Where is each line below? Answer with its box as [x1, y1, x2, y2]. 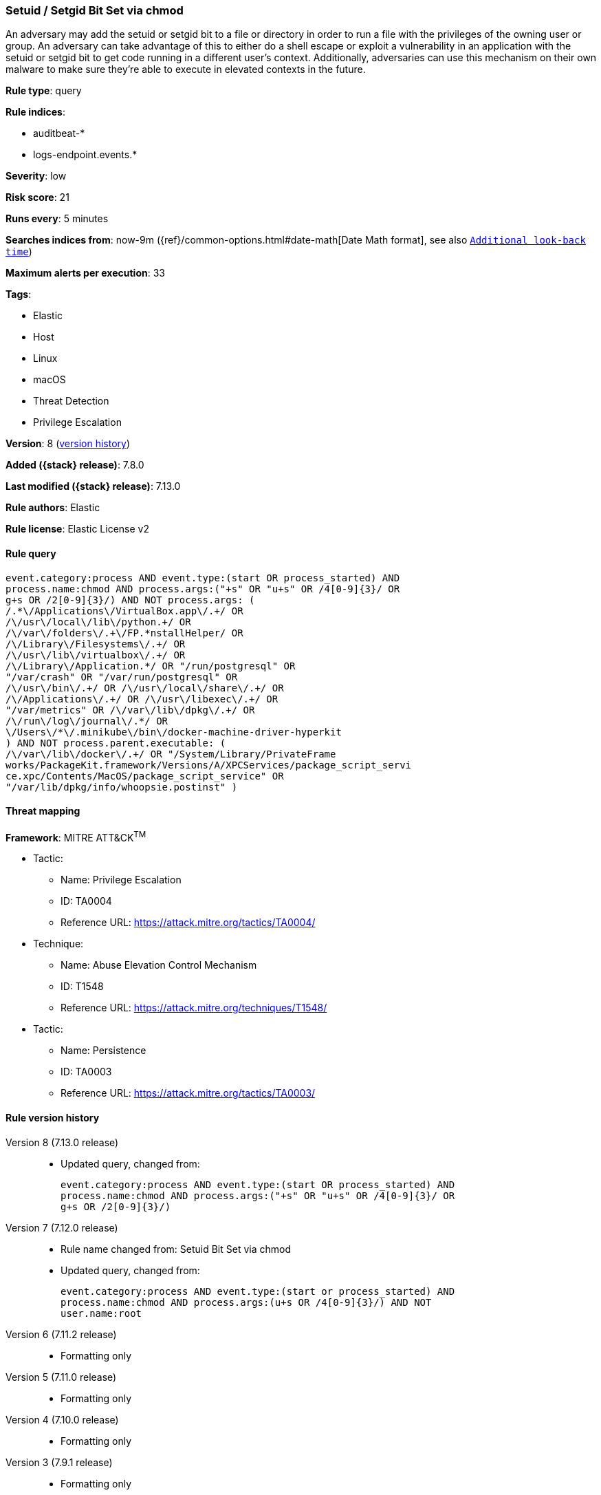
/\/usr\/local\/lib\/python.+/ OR [6, 616, 191, 627]
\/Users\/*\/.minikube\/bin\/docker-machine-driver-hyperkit [6, 726, 342, 738]
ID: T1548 [61, 980, 104, 993]
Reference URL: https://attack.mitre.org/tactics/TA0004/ [61, 916, 316, 929]
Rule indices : [6, 106, 65, 118]
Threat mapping [6, 805, 80, 817]
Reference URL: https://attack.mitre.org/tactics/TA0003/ [61, 1087, 316, 1099]
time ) [6, 246, 32, 258]
